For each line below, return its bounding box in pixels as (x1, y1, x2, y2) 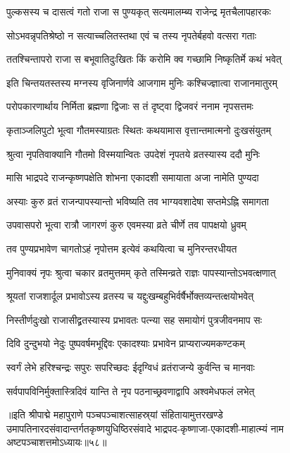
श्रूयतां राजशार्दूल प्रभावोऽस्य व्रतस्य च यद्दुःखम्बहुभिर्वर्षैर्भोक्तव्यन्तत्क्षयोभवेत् (6, 289, 254, 303)
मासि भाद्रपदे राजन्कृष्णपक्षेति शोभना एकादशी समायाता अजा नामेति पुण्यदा (6, 170, 259, 185)
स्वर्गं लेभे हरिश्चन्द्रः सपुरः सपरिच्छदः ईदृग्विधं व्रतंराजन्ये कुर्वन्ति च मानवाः (6, 359, 255, 374)
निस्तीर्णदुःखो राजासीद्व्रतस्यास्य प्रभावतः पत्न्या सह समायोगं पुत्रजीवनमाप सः (6, 312, 263, 327)
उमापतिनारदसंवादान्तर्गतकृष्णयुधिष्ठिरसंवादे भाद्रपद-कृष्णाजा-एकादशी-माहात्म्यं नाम (6, 421, 284, 435)
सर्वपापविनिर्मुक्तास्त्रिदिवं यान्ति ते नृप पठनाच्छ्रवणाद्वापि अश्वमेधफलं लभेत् (6, 383, 255, 398)
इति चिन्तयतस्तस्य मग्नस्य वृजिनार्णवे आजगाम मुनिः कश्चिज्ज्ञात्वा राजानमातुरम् (6, 75, 277, 90)
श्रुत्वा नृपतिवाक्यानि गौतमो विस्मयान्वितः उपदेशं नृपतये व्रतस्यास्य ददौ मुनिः (6, 146, 260, 161)
